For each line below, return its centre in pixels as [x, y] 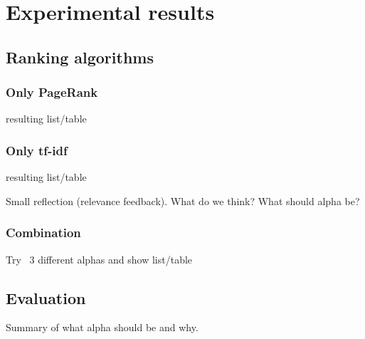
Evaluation [46, 297]
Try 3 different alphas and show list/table [99, 259]
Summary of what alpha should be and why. [102, 327]
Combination [43, 233]
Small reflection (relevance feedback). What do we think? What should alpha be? [183, 200]
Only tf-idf [37, 150]
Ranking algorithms [80, 57]
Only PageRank [52, 92]
